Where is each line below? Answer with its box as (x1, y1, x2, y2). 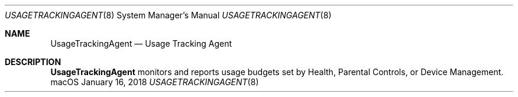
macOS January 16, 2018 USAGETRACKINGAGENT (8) (50, 77, 259, 87)
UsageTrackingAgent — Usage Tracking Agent (50, 38, 232, 48)
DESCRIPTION (5, 57, 61, 67)
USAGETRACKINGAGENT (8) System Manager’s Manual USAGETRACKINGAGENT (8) (5, 10, 332, 20)
